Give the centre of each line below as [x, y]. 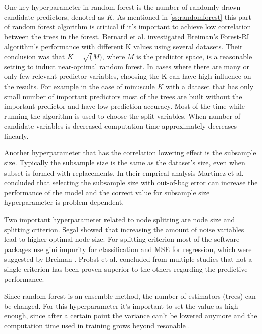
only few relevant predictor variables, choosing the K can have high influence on [128, 76]
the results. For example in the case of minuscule [80, 86]
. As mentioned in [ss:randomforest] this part [182, 16]
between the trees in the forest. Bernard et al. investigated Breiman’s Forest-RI [127, 36]
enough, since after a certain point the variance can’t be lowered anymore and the [131, 316]
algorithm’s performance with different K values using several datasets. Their [123, 46]
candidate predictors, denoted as [54, 16]
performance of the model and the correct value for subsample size [107, 192]
